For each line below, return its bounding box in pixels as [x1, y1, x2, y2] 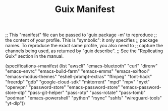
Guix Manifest [54, 4, 115, 15]
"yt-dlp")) [5, 100, 25, 106]
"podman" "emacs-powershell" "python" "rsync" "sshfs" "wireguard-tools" [5, 95, 162, 101]
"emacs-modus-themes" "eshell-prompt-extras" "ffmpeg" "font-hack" [5, 74, 152, 80]
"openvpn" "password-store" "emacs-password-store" [5, 84, 120, 90]
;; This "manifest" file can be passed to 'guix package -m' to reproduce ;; [5, 32, 157, 38]
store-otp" [5, 89, 27, 96]
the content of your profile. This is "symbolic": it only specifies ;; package [5, 37, 158, 43]
